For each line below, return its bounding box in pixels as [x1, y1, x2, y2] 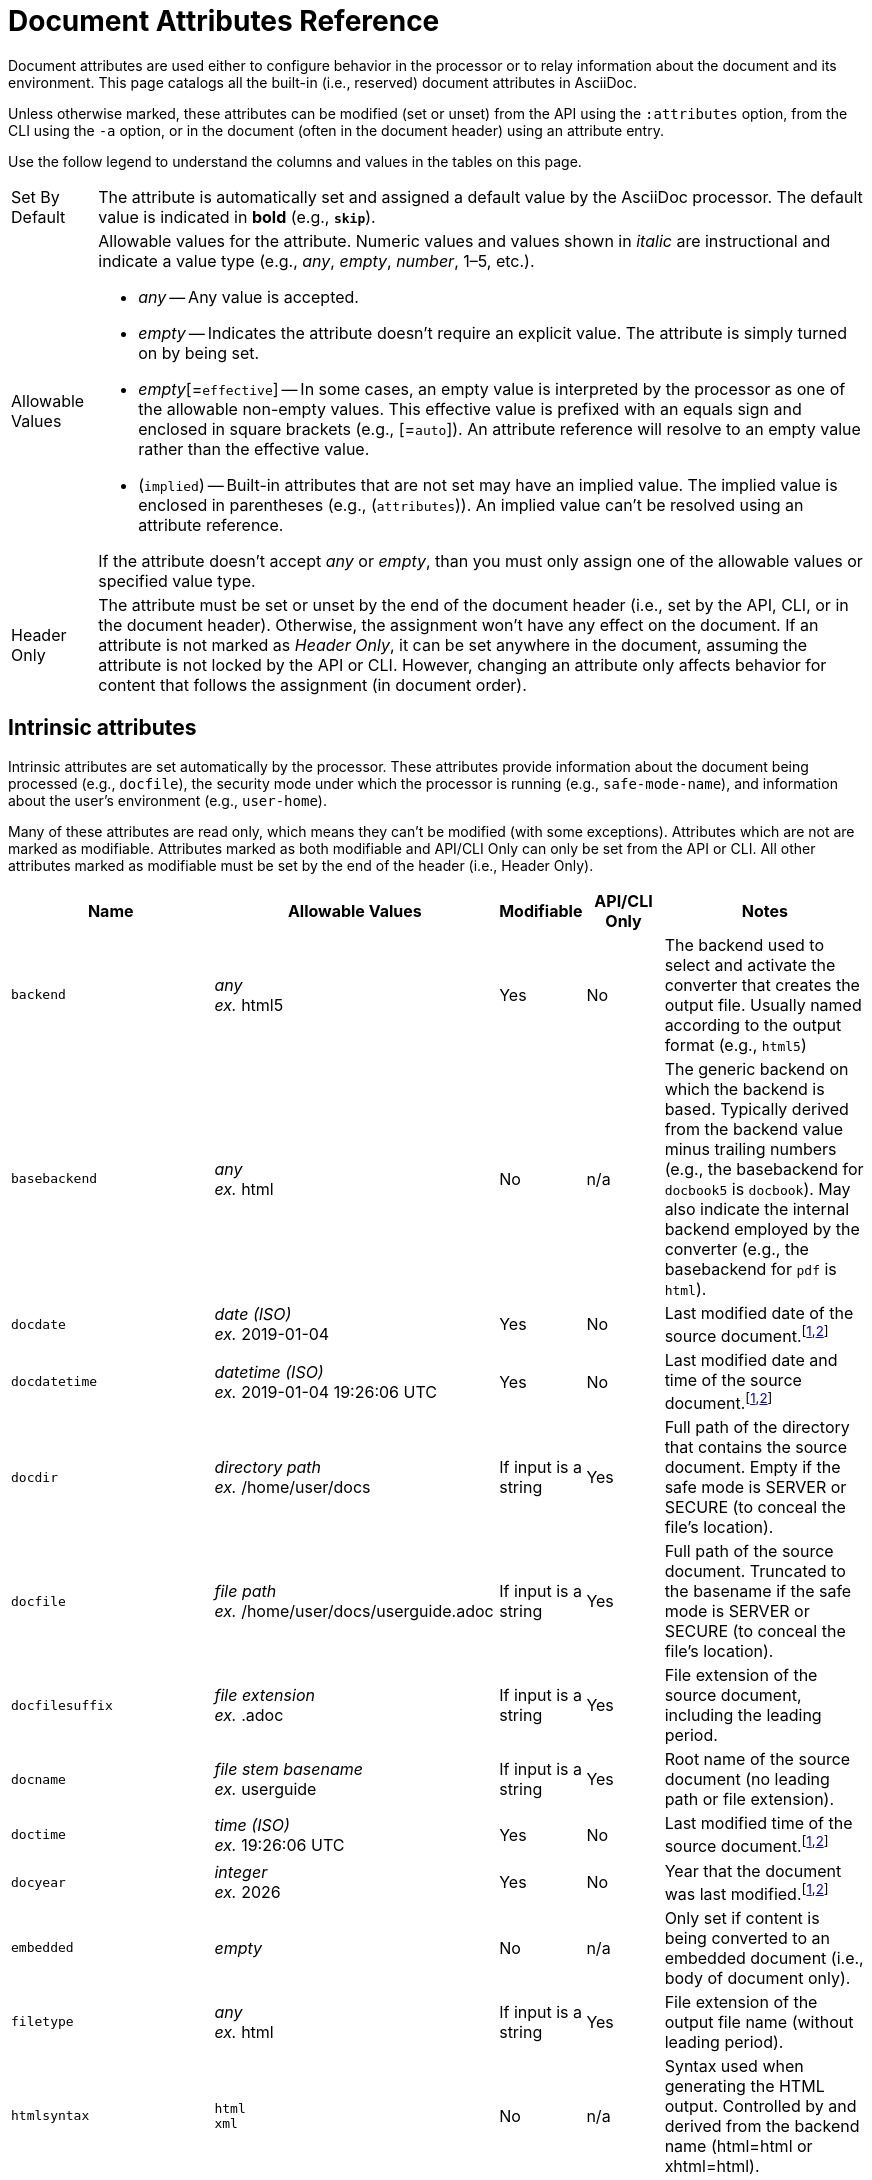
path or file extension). [664, 1789, 835, 1810]
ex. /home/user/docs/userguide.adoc [214, 1601, 494, 1622]
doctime [11, 1827, 66, 1843]
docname [11, 1771, 66, 1787]
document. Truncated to [664, 1561, 846, 1582]
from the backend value [664, 1118, 844, 1139]
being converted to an [664, 1927, 830, 1948]
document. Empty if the [664, 1457, 841, 1478]
